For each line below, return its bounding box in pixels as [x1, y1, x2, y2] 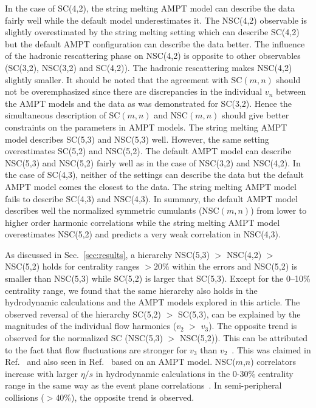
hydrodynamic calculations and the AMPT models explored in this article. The [5, 296, 300, 308]
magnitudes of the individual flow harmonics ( [5, 319, 177, 332]
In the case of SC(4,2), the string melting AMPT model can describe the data [5, 2, 295, 14]
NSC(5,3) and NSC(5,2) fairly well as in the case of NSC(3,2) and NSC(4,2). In [5, 156, 301, 169]
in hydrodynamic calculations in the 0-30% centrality [95, 367, 294, 379]
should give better [222, 109, 289, 121]
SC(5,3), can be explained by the [178, 307, 301, 320]
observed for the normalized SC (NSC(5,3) [5, 331, 163, 344]
